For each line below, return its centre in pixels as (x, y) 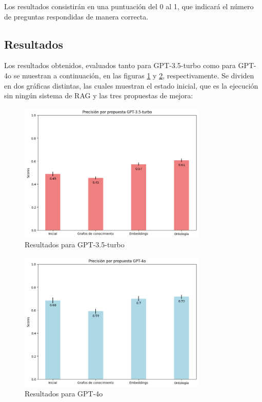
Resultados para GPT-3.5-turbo (75, 245)
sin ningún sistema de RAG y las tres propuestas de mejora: (99, 96)
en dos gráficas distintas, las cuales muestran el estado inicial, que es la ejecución (131, 85)
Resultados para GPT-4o (64, 394)
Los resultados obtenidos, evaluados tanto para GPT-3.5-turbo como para (120, 65)
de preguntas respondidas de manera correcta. (76, 16)
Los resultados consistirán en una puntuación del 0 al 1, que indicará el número (129, 6)
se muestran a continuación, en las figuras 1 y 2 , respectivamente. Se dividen (134, 75)
